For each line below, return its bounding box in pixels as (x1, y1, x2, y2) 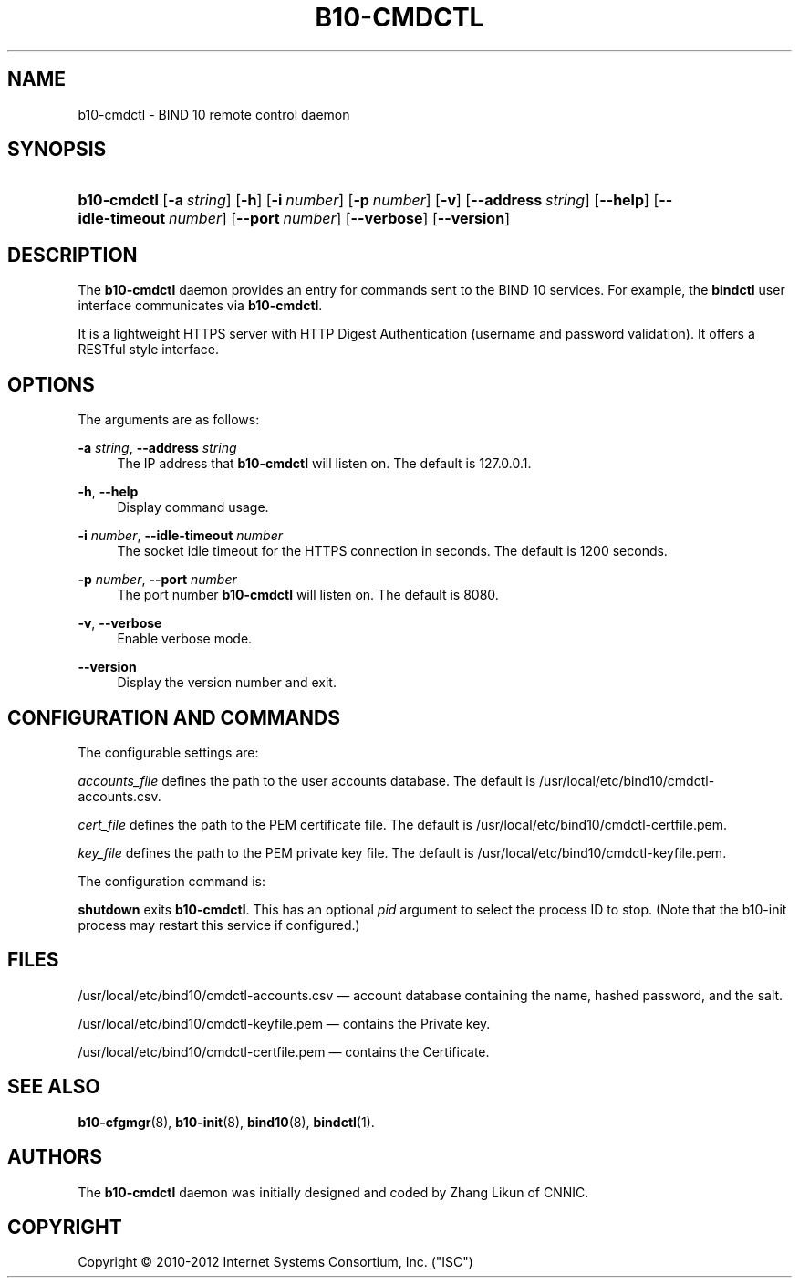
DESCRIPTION (7, 243, 138, 266)
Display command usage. (117, 499, 269, 516)
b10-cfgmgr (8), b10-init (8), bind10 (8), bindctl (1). (78, 1113, 375, 1130)
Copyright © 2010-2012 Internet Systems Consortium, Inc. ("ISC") (78, 1254, 473, 1270)
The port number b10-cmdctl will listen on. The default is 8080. (117, 587, 499, 603)
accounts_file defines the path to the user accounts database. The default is (78, 772, 536, 789)
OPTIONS (7, 372, 95, 396)
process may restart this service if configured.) (78, 916, 360, 933)
